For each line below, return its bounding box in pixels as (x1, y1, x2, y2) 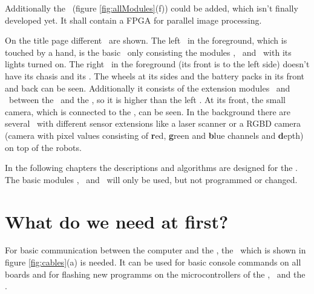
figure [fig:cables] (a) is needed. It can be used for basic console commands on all (5, 256, 301, 269)
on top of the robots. (5, 141, 82, 153)
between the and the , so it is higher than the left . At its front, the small (8, 93, 286, 106)
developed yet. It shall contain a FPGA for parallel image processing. (5, 13, 262, 26)
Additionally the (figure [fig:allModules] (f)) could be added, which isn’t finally (5, 2, 298, 14)
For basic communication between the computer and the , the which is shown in (5, 244, 306, 256)
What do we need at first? (5, 209, 229, 233)
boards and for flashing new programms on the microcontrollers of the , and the (5, 267, 306, 280)
